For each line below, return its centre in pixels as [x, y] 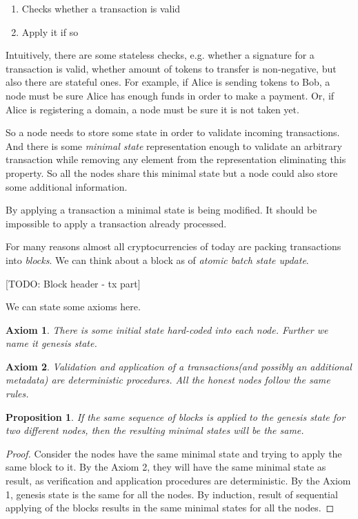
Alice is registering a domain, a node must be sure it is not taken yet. [152, 109]
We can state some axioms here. [73, 306]
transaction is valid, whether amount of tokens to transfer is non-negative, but [171, 68]
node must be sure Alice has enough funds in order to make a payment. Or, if [170, 95]
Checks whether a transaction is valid [101, 8]
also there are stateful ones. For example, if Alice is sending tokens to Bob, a [168, 82]
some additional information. [67, 186]
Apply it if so [50, 31]
